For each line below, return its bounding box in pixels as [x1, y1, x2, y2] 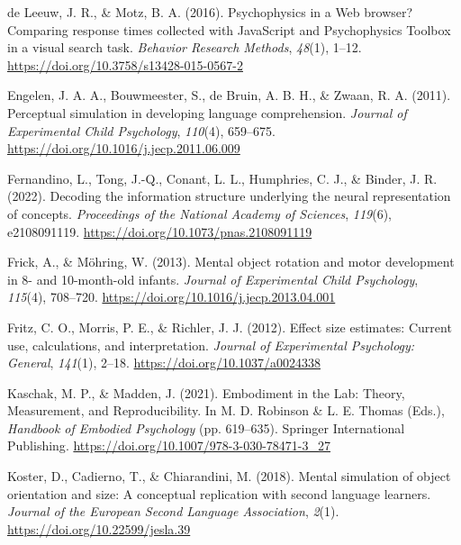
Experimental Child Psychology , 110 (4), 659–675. [7, 121, 276, 140]
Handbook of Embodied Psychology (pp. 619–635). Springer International [7, 418, 405, 437]
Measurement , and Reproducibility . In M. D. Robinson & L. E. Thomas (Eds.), [7, 401, 445, 420]
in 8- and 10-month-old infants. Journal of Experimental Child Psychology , [7, 269, 419, 288]
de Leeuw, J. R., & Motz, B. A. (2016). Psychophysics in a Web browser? [7, 3, 413, 21]
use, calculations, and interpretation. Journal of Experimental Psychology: [7, 335, 415, 354]
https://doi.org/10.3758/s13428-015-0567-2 [7, 55, 243, 74]
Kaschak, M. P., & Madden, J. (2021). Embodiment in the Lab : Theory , [7, 383, 405, 402]
